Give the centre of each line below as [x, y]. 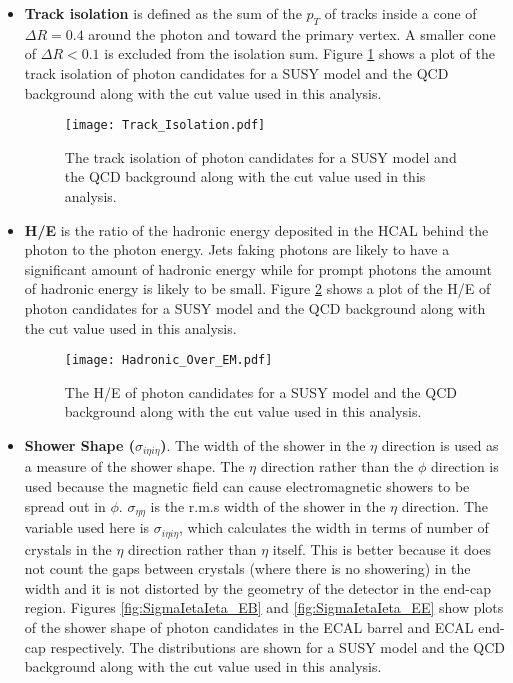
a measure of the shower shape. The [134, 466]
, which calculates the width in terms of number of [334, 527]
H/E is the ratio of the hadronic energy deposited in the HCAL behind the [256, 229]
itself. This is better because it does [381, 548]
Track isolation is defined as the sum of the [163, 13]
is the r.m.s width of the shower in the [268, 505]
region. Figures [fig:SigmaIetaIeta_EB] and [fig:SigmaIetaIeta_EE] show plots [264, 607]
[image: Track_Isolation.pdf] [165, 125]
